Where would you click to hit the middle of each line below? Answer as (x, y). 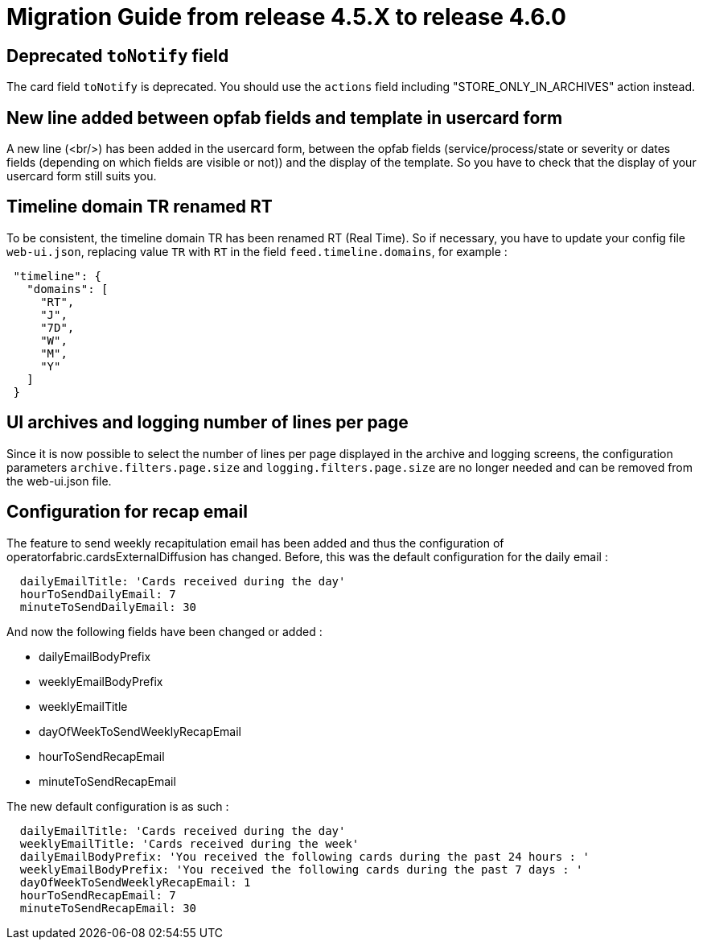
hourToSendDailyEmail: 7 (98, 594)
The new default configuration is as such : (118, 806)
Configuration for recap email (127, 512)
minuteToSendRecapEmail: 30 (108, 908)
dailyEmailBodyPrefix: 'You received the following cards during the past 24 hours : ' (304, 856)
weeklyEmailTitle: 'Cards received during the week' (189, 843)
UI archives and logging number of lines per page (208, 423)
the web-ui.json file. (59, 481)
